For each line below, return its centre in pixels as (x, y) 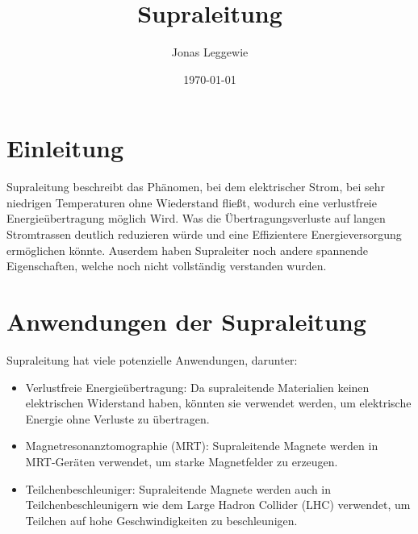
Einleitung (65, 148)
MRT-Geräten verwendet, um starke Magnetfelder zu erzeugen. (182, 461)
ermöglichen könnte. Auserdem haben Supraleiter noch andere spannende (187, 250)
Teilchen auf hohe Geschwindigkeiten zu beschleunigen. (161, 520)
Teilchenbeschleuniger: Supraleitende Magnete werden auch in (178, 488)
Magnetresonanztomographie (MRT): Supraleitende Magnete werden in (202, 446)
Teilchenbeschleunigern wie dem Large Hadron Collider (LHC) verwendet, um (218, 505)
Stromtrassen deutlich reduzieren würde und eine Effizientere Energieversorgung (204, 234)
